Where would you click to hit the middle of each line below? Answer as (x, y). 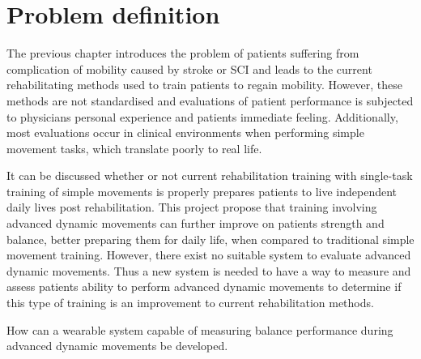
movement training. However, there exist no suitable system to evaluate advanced (209, 255)
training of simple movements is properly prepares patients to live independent (202, 191)
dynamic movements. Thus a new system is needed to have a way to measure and (209, 270)
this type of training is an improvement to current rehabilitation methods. (190, 303)
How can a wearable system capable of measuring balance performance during (200, 329)
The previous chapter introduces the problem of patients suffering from (183, 53)
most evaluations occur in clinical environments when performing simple (185, 132)
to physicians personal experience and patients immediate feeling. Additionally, (202, 116)
